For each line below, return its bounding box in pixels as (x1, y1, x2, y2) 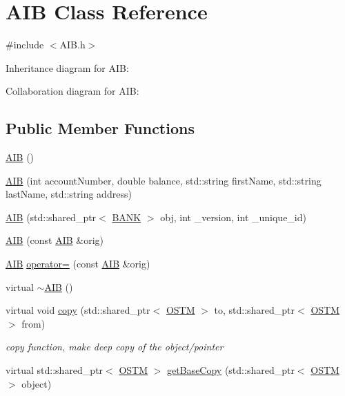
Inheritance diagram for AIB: (6, 60, 129, 75)
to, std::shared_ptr (214, 303, 295, 317)
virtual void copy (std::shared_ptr (6, 303, 150, 317)
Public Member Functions (6, 117, 195, 139)
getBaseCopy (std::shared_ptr (167, 363, 295, 377)
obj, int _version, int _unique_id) (160, 209, 306, 224)
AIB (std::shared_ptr (6, 209, 97, 224)
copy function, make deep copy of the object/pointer (6, 339, 224, 354)
